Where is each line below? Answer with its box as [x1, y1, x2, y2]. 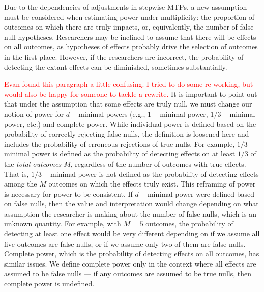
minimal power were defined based [147, 188, 255, 199]
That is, [4, 168, 29, 179]
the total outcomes [4, 158, 62, 169]
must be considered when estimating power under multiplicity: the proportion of [4, 11, 255, 22]
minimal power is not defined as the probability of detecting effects [50, 168, 259, 179]
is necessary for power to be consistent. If [4, 188, 133, 199]
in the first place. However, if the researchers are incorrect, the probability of [4, 51, 244, 62]
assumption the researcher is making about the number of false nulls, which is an [4, 208, 257, 219]
